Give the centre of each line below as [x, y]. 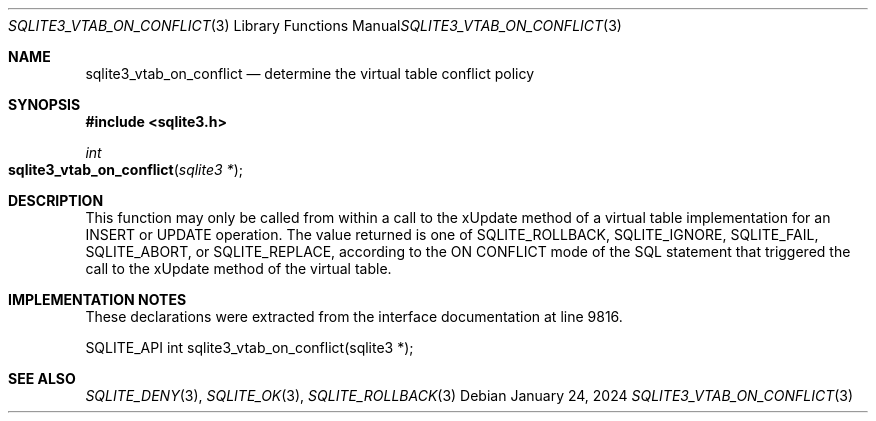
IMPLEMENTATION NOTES [97, 299]
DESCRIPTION [56, 200]
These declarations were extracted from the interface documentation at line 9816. [354, 316]
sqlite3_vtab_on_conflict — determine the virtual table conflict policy [309, 73]
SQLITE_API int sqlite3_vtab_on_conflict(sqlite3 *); [249, 347]
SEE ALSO [42, 378]
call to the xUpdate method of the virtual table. [238, 268]
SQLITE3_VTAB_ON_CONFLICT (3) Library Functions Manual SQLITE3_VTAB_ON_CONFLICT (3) [315, 25]
